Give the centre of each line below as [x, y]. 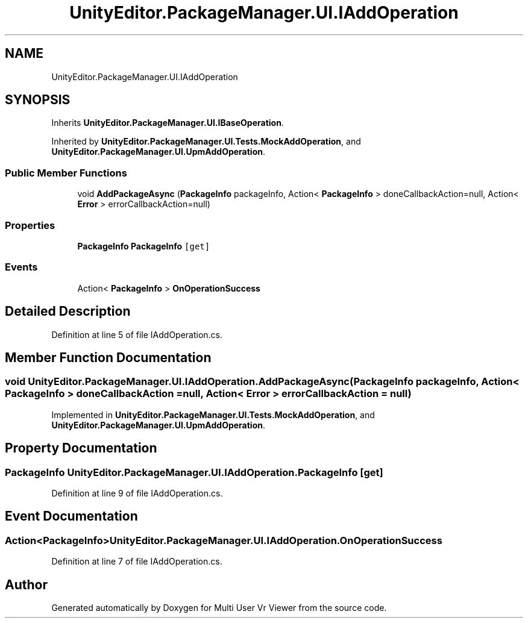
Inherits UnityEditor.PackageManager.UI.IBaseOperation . [168, 123]
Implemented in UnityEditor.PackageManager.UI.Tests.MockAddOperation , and [213, 415]
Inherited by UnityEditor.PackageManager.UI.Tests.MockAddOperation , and [206, 142]
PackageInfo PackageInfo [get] [144, 246]
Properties [30, 225]
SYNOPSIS [38, 100]
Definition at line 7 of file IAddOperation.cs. [137, 562]
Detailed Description [68, 311]
